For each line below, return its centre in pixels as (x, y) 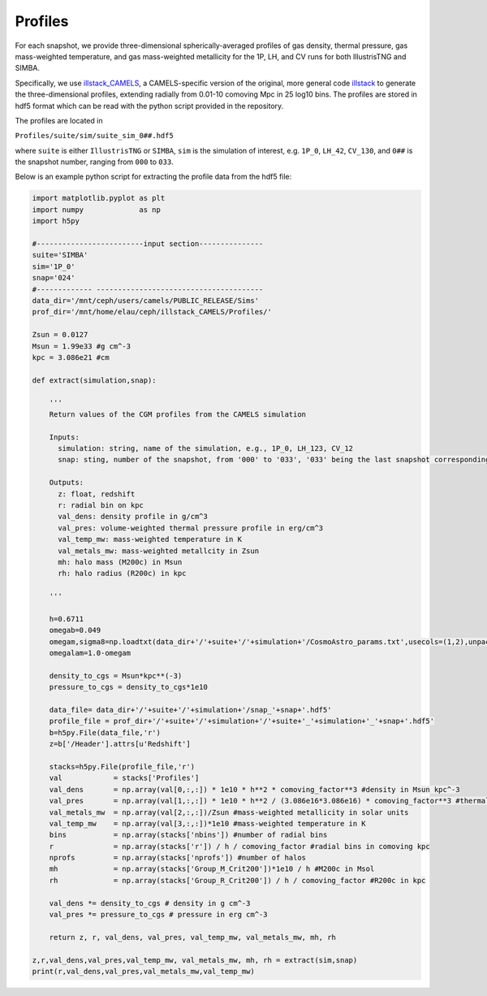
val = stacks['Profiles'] (124, 778)
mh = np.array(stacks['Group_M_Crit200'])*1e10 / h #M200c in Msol (212, 869)
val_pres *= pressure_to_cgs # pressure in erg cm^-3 (158, 915)
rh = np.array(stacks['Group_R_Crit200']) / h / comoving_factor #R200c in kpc (237, 880)
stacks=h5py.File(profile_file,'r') (122, 766)
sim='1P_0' (54, 266)
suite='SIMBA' (60, 255)
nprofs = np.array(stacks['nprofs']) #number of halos (178, 858)
